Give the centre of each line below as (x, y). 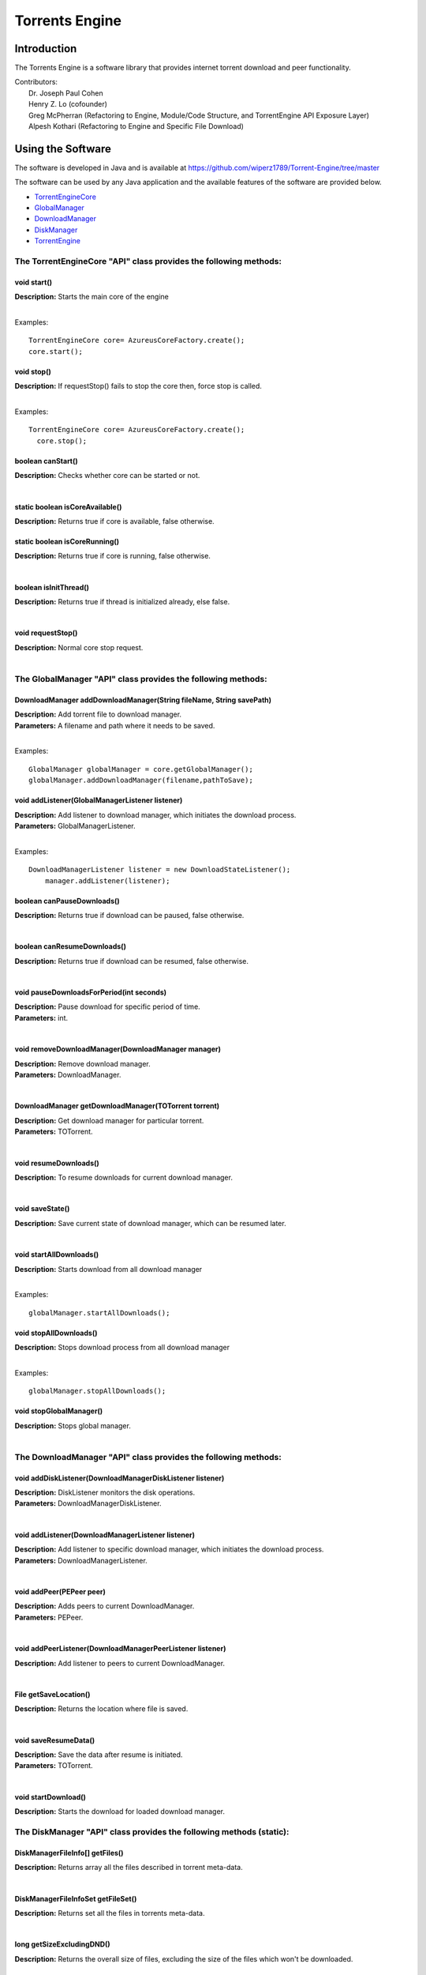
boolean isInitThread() (52, 587)
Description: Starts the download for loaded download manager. (120, 1811)
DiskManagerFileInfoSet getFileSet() (76, 1898)
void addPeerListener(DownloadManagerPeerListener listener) (120, 1649)
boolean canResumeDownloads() (70, 946)
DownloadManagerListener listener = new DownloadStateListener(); (160, 870)
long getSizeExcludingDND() (62, 1944)
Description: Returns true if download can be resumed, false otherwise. (131, 961)
